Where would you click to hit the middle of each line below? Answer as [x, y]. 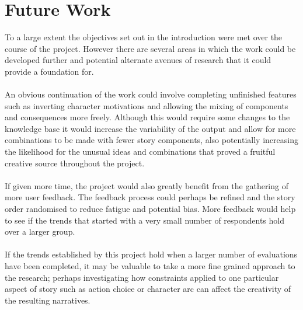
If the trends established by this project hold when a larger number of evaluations [151, 254]
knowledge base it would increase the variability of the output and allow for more [150, 128]
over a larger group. [40, 231]
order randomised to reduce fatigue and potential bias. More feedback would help [150, 209]
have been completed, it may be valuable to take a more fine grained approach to [150, 266]
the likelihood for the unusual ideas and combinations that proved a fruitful [140, 151]
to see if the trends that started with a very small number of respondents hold [144, 220]
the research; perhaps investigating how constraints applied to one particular [142, 277]
